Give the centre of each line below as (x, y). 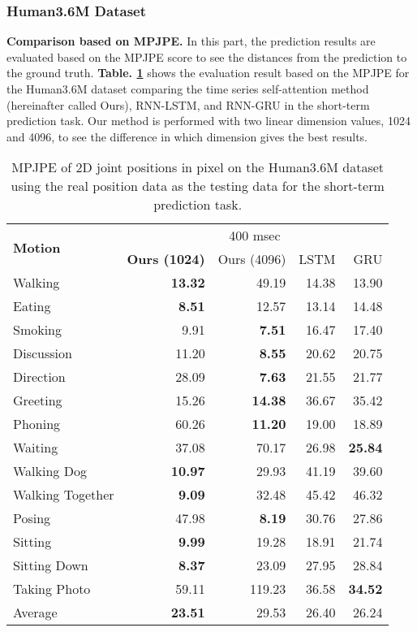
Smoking (38, 330)
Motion (37, 247)
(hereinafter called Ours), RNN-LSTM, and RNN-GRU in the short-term (188, 104)
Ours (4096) (252, 259)
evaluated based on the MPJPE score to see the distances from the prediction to (207, 56)
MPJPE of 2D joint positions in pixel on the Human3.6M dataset (198, 167)
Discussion (43, 353)
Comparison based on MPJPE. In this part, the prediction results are (191, 41)
